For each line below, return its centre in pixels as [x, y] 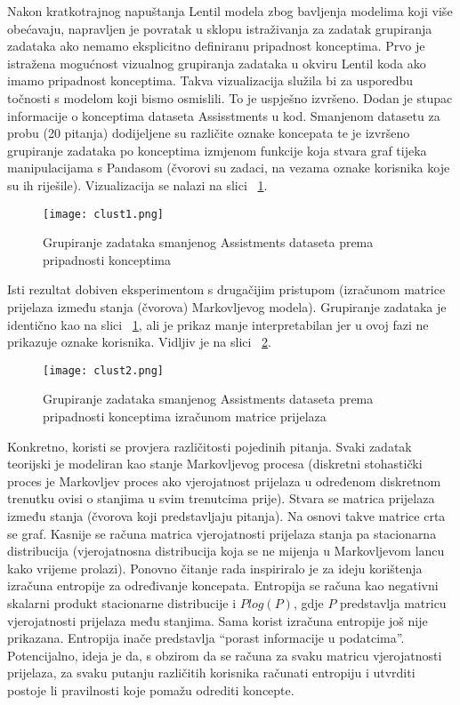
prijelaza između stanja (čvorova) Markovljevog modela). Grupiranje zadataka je [227, 306]
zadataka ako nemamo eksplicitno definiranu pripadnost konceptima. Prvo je [216, 46]
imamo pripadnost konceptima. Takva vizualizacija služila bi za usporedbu [210, 80]
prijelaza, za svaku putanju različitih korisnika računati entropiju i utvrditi [211, 673]
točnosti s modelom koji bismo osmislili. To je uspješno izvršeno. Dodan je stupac [230, 97]
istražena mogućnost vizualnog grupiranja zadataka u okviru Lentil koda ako [217, 63]
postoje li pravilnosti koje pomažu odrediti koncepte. [151, 689]
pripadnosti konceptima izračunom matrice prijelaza [185, 416]
